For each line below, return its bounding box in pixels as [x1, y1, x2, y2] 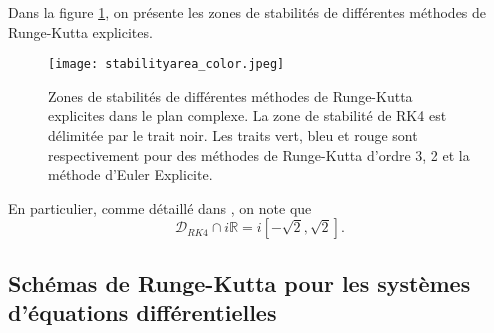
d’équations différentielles [8, 297, 277, 328]
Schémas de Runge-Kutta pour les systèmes [8, 267, 471, 298]
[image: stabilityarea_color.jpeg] [48, 57, 285, 72]
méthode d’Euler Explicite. [48, 164, 213, 185]
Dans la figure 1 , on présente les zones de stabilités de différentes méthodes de [8, 2, 487, 22]
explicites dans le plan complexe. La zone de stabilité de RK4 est [48, 105, 447, 126]
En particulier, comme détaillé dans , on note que [8, 197, 312, 218]
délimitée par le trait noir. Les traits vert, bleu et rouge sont [48, 125, 418, 146]
